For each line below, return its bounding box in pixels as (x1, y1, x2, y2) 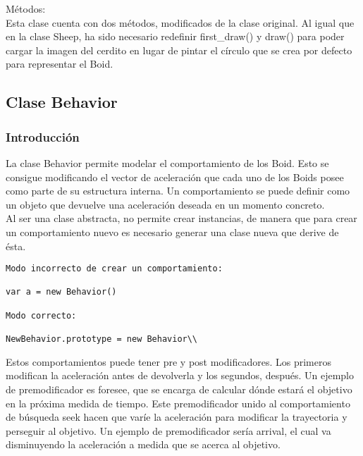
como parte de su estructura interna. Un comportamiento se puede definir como (6, 183, 350, 198)
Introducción (6, 128, 80, 145)
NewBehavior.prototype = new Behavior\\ (6, 334, 198, 345)
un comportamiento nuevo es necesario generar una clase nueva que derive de (6, 224, 339, 239)
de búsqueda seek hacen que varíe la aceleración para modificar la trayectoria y (6, 409, 347, 424)
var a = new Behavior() (6, 287, 117, 297)
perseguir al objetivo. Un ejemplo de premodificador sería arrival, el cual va (6, 423, 331, 438)
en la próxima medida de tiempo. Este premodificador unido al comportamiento (6, 395, 350, 410)
